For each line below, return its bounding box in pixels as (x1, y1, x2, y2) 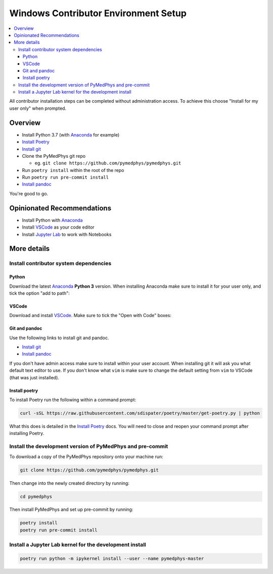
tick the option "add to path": (9, 290, 70, 296)
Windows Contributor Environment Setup (9, 8, 187, 19)
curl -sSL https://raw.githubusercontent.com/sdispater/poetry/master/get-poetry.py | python (20, 410, 260, 416)
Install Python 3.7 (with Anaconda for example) (22, 131, 120, 138)
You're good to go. (9, 190, 49, 197)
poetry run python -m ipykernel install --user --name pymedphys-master (20, 556, 204, 561)
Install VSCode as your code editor (22, 224, 95, 230)
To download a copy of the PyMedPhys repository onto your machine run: (9, 453, 164, 460)
